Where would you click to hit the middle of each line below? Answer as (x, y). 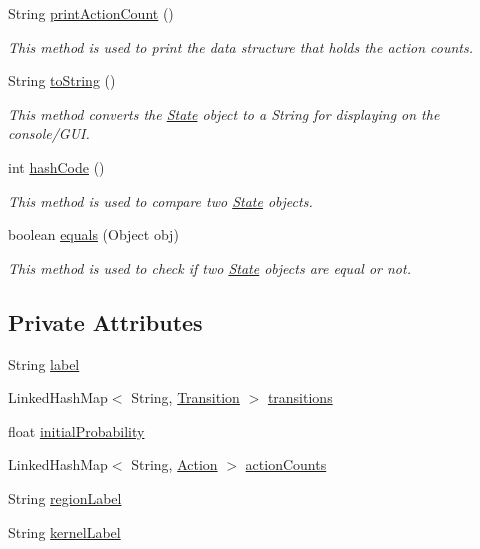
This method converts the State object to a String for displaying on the (224, 113)
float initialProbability (76, 430)
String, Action (174, 464)
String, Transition (185, 397)
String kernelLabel (64, 531)
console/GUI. (49, 133)
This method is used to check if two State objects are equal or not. (209, 267)
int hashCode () (56, 166)
